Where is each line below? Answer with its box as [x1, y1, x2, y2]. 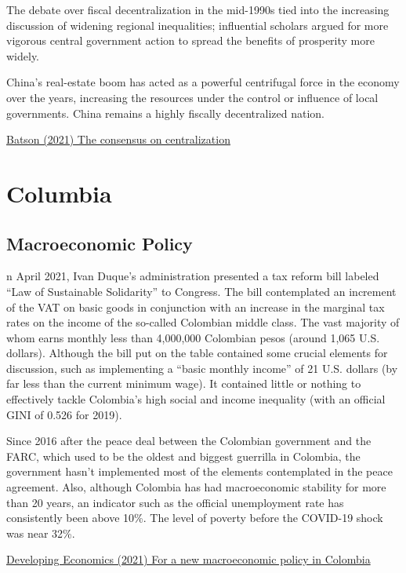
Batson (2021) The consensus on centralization [6, 131, 230, 148]
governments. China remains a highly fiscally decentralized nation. [6, 104, 324, 121]
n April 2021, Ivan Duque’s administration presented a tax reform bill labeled [6, 268, 379, 284]
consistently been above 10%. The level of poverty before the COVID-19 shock [6, 509, 383, 526]
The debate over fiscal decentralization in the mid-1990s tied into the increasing [6, 2, 390, 17]
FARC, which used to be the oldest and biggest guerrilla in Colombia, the [6, 447, 361, 464]
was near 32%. [6, 524, 75, 541]
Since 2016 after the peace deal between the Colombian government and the [6, 432, 372, 449]
